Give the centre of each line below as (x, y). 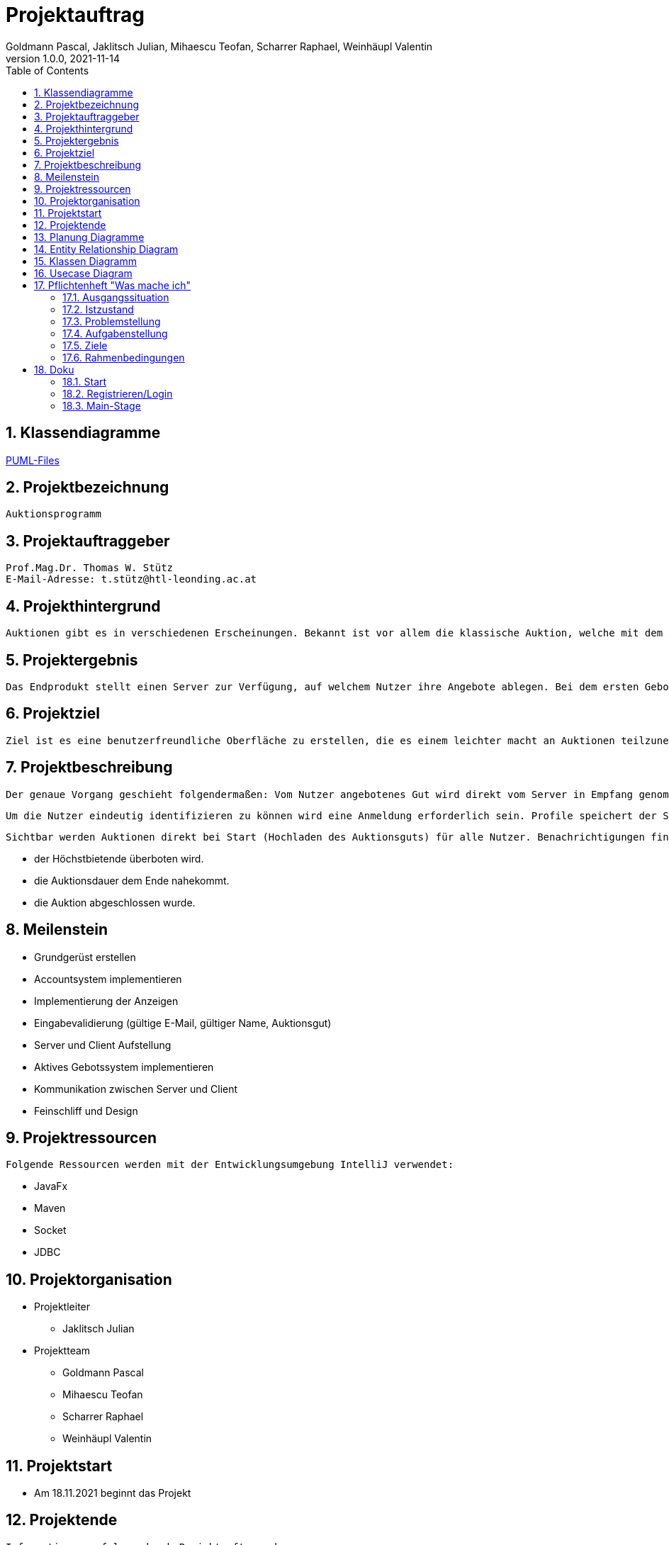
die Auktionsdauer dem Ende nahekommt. (132, 880)
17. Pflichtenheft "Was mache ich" (113, 285)
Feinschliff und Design (86, 1111)
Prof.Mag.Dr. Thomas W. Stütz (90, 568)
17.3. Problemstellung (112, 321)
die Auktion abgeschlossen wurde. (115, 902)
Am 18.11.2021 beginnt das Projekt (113, 1493)
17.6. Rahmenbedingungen (124, 357)
